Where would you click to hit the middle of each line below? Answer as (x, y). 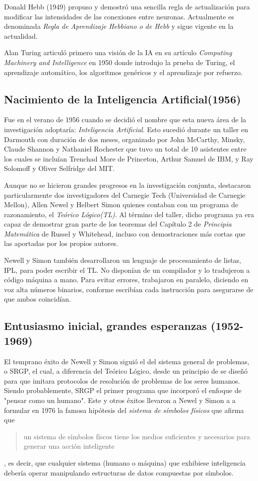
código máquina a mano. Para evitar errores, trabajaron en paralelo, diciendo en (126, 280)
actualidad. (21, 36)
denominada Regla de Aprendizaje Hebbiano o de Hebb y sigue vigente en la (119, 26)
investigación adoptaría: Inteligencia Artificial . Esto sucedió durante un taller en (126, 129)
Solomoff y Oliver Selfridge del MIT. (59, 168)
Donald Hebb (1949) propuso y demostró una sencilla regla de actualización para (127, 6)
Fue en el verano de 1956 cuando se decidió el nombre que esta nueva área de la (125, 120)
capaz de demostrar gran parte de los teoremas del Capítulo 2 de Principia (118, 224)
